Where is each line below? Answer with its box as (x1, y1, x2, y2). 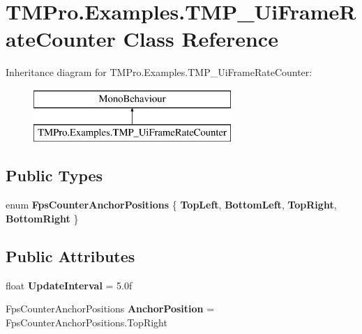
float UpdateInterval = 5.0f (6, 278, 133, 292)
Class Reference (123, 24, 278, 53)
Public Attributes (6, 245, 135, 266)
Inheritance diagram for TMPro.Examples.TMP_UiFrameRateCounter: (6, 65, 312, 79)
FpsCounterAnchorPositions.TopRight (6, 314, 167, 329)
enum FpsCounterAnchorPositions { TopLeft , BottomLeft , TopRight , (6, 197, 337, 212)
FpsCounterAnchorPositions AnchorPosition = (6, 301, 215, 316)
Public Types (6, 165, 103, 186)
